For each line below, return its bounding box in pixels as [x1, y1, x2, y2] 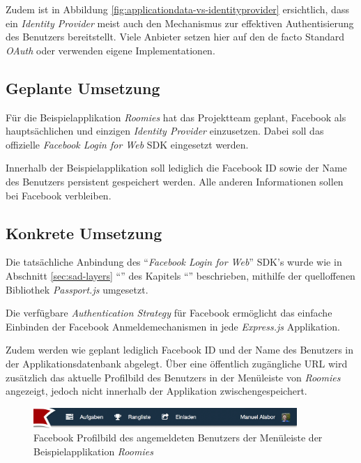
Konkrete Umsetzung [6, 222, 162, 243]
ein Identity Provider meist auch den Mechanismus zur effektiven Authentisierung [6, 15, 354, 30]
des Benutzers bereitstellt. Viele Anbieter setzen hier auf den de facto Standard [6, 29, 345, 44]
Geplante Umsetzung [6, 77, 160, 98]
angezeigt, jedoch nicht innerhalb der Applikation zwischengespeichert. [6, 384, 307, 398]
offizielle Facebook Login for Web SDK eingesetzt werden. [6, 137, 249, 151]
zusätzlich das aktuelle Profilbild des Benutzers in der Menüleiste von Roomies [6, 370, 341, 384]
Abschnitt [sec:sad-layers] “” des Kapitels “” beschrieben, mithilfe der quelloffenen [6, 268, 355, 282]
